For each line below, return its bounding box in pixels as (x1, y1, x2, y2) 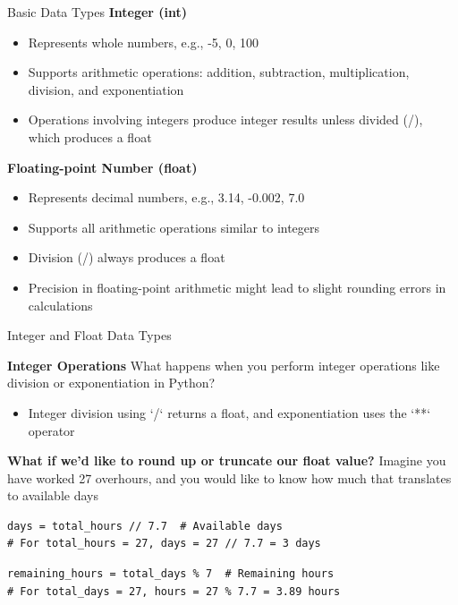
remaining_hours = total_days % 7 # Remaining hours (7, 567, 335, 581)
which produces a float (28, 127, 152, 146)
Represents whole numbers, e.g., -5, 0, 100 (28, 32, 259, 51)
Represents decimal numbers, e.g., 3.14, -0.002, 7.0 (28, 188, 305, 207)
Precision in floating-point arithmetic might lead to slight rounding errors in (28, 277, 446, 296)
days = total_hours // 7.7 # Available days (7, 519, 283, 533)
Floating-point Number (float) (7, 158, 198, 176)
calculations (28, 295, 93, 314)
